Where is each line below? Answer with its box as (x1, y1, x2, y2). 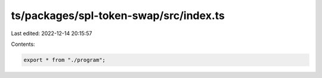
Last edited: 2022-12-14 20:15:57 (11, 30, 92, 37)
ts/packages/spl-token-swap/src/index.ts (11, 9, 225, 22)
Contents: (11, 40, 35, 48)
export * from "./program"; (23, 57, 106, 63)
